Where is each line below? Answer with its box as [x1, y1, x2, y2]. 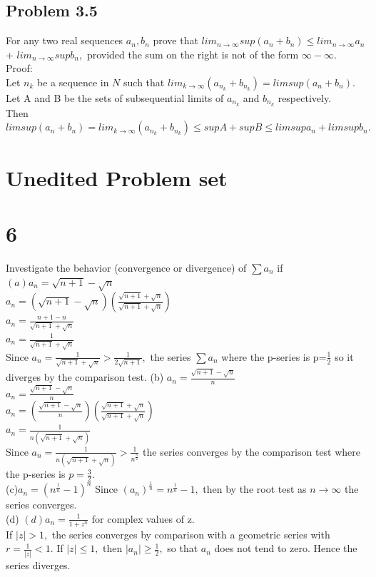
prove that [153, 33, 198, 48]
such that [123, 74, 165, 89]
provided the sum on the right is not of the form [86, 46, 299, 61]
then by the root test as [203, 481, 307, 496]
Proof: [6, 61, 33, 76]
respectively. [278, 90, 332, 105]
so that [167, 541, 198, 556]
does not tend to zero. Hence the [214, 541, 357, 556]
